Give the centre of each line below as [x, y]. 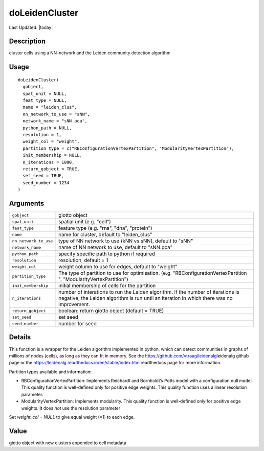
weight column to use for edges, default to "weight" [118, 267]
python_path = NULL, [47, 128]
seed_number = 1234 [46, 183]
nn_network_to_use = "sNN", [56, 114]
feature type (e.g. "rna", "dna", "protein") [105, 228]
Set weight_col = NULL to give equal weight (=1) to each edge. [72, 417]
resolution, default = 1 [83, 261]
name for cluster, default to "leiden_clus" [105, 235]
